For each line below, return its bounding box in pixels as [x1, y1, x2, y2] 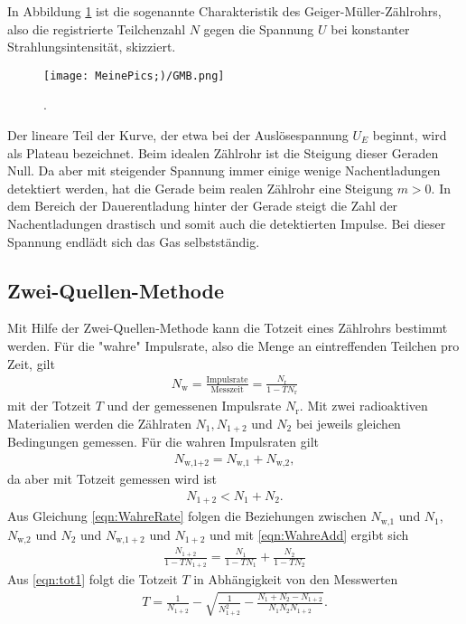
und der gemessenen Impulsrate [107, 396, 282, 415]
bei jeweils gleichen [295, 413, 401, 432]
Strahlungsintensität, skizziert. [7, 37, 176, 56]
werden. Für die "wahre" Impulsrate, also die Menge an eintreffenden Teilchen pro [7, 336, 460, 355]
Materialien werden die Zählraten [7, 413, 191, 432]
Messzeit [210, 385, 244, 395]
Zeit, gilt [7, 354, 55, 373]
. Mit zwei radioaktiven [299, 396, 428, 415]
